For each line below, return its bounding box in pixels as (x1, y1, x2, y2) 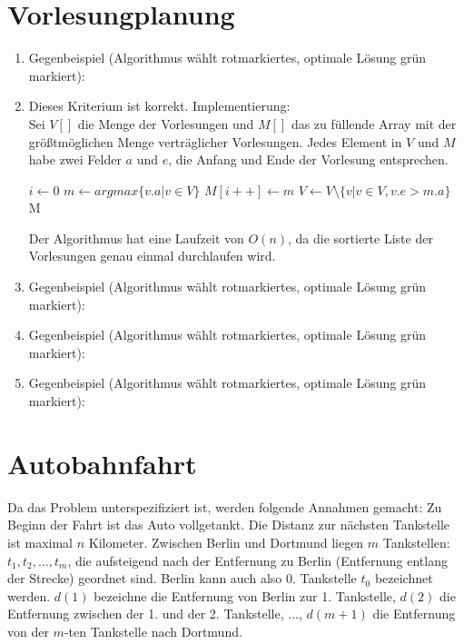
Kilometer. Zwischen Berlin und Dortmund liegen (88, 532, 364, 551)
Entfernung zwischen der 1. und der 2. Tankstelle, (7, 604, 284, 623)
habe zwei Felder (28, 150, 122, 169)
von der (7, 621, 49, 640)
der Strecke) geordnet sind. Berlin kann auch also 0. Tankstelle (7, 569, 357, 588)
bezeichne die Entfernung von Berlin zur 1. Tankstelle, (94, 586, 396, 605)
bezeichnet (374, 569, 433, 588)
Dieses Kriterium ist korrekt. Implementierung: (28, 96, 291, 115)
